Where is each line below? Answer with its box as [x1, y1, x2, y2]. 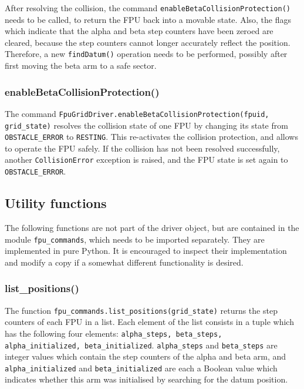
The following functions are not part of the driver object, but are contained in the [5, 221, 299, 233]
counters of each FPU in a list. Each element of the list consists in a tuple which [5, 316, 294, 328]
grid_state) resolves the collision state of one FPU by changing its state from [5, 119, 288, 131]
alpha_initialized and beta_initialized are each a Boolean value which [5, 361, 278, 374]
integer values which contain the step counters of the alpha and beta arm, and [5, 350, 286, 363]
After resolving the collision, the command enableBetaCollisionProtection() [5, 2, 291, 14]
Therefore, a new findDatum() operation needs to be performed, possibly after [5, 48, 288, 60]
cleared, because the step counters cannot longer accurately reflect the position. [5, 36, 291, 48]
